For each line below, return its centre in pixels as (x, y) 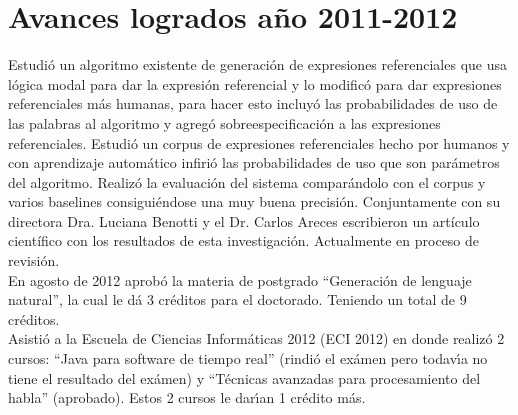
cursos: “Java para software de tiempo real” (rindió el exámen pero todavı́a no (248, 358)
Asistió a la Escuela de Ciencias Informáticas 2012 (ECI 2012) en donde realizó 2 (256, 338)
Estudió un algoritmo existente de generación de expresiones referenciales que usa (257, 64)
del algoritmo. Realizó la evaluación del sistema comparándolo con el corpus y (247, 181)
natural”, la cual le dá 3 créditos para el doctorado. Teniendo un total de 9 (237, 299)
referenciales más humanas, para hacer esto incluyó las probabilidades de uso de (253, 103)
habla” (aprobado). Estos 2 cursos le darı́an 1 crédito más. (187, 397)
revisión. (34, 260)
